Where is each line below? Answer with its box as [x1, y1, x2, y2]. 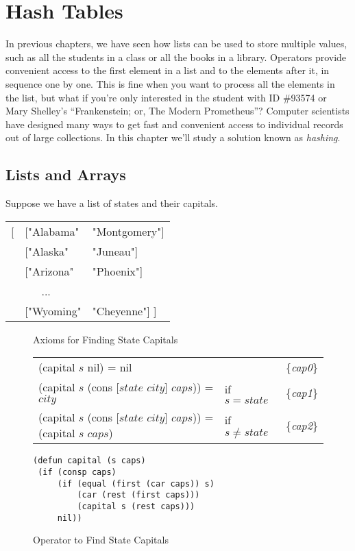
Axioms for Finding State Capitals [33, 332, 178, 346]
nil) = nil [87, 359, 132, 376]
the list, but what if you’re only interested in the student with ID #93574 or [5, 90, 327, 104]
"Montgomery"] [92, 223, 164, 239]
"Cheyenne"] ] [92, 302, 157, 319]
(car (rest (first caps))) [77, 490, 200, 500]
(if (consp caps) [38, 467, 117, 477]
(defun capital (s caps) [33, 456, 146, 466]
